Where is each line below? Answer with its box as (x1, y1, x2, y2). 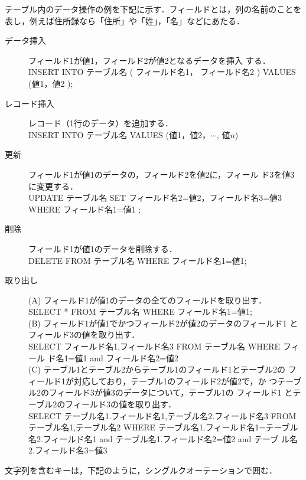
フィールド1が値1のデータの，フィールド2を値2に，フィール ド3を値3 (28, 168, 295, 180)
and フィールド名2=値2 (90, 351, 179, 364)
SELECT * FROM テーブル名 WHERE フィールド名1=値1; (28, 305, 252, 318)
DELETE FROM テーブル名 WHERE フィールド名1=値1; (28, 254, 247, 266)
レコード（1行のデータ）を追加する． (28, 117, 173, 129)
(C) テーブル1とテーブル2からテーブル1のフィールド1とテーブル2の (28, 363, 286, 375)
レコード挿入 (5, 97, 54, 109)
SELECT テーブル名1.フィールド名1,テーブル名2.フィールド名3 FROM (28, 409, 297, 422)
